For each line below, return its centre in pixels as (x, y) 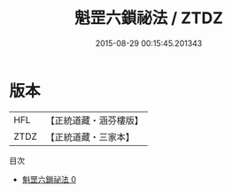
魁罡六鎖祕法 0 (49, 179)
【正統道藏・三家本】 (90, 136)
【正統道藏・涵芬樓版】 (95, 120)
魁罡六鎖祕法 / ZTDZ (149, 18)
